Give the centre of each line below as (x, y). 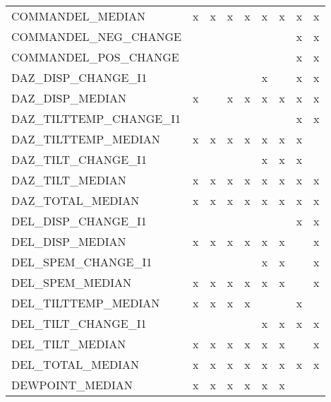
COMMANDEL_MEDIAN (79, 16)
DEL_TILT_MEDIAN (69, 344)
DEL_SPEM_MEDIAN (72, 282)
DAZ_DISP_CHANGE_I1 (79, 77)
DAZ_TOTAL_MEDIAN (76, 200)
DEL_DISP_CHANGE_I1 (79, 221)
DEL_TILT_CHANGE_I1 (79, 323)
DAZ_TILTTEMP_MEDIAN (86, 139)
